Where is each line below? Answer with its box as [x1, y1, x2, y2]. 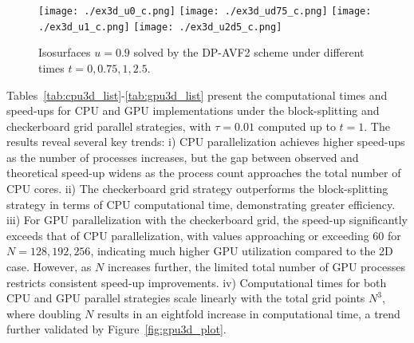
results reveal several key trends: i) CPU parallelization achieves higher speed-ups [6, 133, 405, 150]
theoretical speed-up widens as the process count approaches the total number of [6, 164, 401, 181]
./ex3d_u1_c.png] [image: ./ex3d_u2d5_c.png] [38, 21, 282, 33]
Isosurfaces [38, 44, 91, 61]
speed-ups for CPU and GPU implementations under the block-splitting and [6, 102, 380, 119]
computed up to [258, 117, 336, 134]
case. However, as [6, 258, 92, 275]
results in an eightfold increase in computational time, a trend [97, 305, 400, 321]
